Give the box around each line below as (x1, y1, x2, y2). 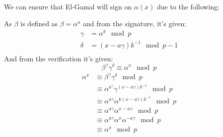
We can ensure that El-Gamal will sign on (4, 1, 132, 11)
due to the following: (156, 1, 220, 11)
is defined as (20, 18, 58, 28)
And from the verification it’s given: (4, 53, 113, 63)
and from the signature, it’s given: (82, 18, 187, 28)
